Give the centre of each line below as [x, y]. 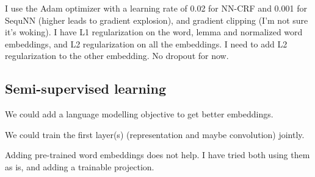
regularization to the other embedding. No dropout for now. [117, 56]
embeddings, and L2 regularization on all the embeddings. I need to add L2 [146, 43]
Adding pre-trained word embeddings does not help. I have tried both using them [157, 155]
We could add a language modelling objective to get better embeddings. [139, 114]
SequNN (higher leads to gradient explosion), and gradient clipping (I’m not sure [157, 20]
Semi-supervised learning [85, 88]
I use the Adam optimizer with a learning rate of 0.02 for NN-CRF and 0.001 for [156, 8]
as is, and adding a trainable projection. [80, 166]
